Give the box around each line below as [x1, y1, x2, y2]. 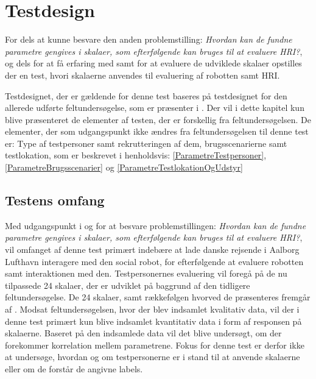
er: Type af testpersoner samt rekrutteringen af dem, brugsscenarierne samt [5, 136, 287, 149]
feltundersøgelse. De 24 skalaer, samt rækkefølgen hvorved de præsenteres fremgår [5, 291, 311, 303]
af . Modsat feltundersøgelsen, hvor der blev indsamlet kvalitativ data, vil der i [5, 303, 300, 316]
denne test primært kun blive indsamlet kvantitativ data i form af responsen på [5, 314, 302, 327]
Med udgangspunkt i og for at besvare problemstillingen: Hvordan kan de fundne [5, 219, 306, 232]
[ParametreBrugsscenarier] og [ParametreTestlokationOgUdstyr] [5, 161, 243, 174]
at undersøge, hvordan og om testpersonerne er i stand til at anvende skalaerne [5, 350, 300, 363]
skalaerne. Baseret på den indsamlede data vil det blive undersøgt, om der [5, 327, 282, 339]
